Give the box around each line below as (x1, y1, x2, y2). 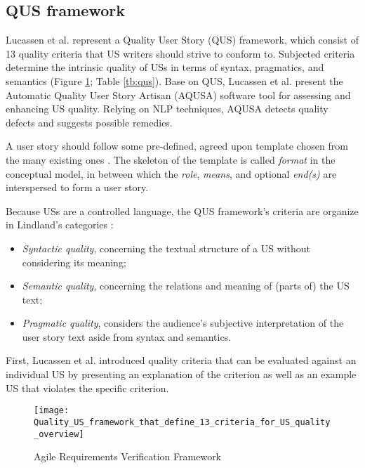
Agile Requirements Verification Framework (34, 449, 222, 464)
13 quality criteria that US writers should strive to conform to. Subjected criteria (6, 46, 355, 60)
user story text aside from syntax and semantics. (22, 329, 232, 344)
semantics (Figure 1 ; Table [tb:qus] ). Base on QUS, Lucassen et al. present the (6, 73, 343, 88)
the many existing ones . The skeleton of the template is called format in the (6, 152, 336, 167)
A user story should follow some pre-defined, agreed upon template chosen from (6, 138, 348, 153)
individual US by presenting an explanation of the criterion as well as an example (6, 367, 357, 382)
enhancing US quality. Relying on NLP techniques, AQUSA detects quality (6, 101, 328, 116)
